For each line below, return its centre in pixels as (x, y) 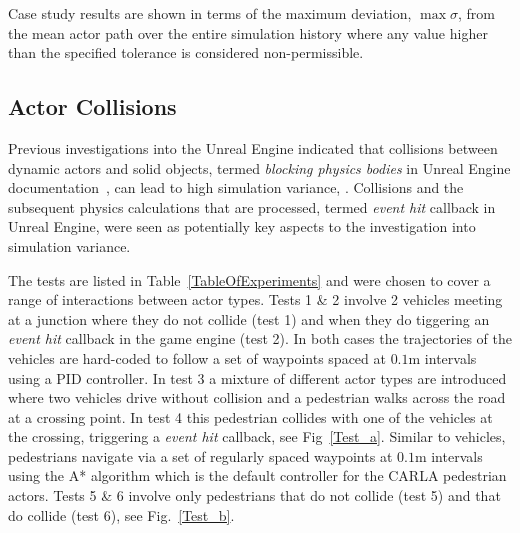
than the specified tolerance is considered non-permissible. (186, 52)
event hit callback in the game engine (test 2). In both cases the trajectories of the (260, 338)
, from (476, 13)
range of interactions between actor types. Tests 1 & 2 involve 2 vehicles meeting (255, 299)
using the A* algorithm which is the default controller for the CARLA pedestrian (257, 475)
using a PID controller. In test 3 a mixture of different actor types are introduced (257, 377)
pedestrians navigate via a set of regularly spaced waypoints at (200, 455)
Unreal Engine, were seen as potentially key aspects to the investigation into (242, 226)
